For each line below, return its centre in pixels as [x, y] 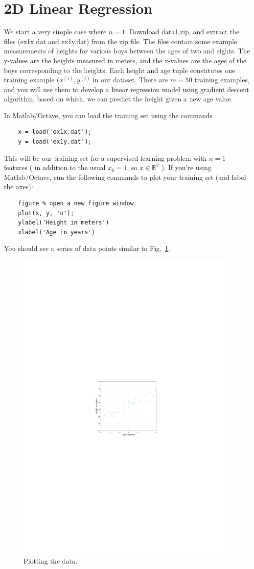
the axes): [19, 186]
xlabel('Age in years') [57, 232]
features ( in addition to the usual [55, 167]
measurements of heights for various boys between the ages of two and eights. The [127, 51]
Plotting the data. [50, 561]
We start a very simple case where [55, 32]
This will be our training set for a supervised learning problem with [105, 158]
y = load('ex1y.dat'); [55, 142]
